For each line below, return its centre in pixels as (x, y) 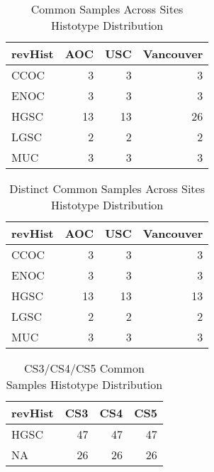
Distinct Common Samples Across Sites (107, 188)
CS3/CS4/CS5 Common (84, 368)
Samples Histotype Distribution (84, 384)
